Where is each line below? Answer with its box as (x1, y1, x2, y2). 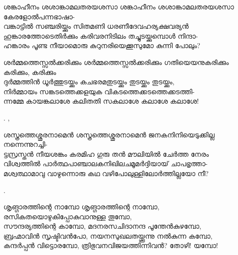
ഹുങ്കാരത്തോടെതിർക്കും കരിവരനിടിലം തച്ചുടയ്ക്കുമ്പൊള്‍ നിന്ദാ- (3, 30, 198, 41)
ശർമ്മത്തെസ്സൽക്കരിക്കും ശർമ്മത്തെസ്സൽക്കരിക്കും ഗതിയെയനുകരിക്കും (3, 57, 229, 67)
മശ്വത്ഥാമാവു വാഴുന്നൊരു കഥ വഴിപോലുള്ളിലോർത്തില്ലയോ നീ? (3, 168, 209, 178)
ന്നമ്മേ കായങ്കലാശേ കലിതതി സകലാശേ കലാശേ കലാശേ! (3, 96, 199, 106)
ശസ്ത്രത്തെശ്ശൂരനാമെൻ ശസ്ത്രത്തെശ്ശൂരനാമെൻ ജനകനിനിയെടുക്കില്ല (3, 129, 215, 139)
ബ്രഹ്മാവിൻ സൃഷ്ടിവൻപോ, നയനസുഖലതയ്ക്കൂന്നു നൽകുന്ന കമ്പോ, (3, 230, 213, 241)
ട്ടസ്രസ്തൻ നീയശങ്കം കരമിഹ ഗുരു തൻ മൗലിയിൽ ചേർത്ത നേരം (3, 148, 209, 159)
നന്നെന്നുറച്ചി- (3, 139, 48, 149)
